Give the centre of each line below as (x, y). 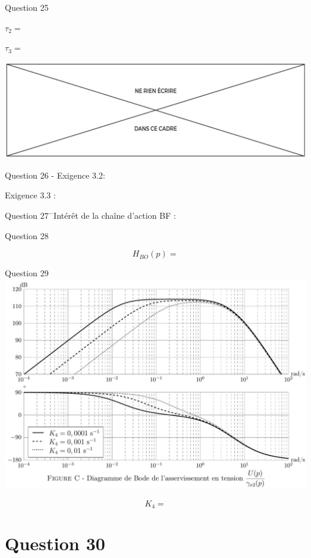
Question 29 (27, 273)
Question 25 (27, 7)
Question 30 (55, 543)
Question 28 (27, 235)
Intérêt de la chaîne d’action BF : (115, 215)
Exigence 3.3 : (31, 195)
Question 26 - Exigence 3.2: (55, 175)
